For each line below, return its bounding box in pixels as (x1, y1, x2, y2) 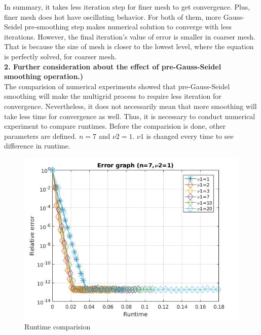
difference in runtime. (4, 140, 70, 151)
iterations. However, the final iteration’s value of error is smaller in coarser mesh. (4, 31, 255, 42)
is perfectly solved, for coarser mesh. (4, 51, 117, 61)
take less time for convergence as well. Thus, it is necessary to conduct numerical (4, 110, 255, 121)
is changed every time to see (146, 130, 234, 141)
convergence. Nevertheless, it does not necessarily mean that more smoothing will (4, 100, 257, 111)
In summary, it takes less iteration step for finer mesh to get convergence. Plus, (4, 2, 250, 12)
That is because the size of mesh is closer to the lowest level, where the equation (4, 41, 254, 52)
